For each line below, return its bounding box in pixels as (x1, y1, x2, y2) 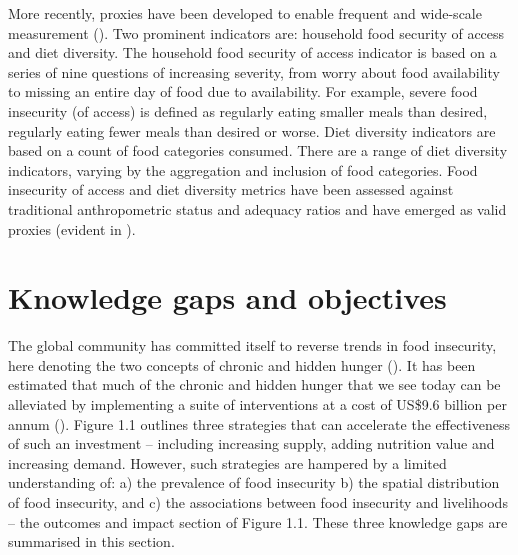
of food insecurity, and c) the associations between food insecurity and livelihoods (8, 492, 508, 512)
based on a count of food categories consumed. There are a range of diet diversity (8, 140, 508, 161)
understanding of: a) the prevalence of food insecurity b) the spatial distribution (8, 472, 500, 493)
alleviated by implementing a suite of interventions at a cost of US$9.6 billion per (8, 394, 507, 415)
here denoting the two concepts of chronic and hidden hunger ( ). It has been (8, 354, 476, 375)
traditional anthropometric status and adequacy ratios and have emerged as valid (8, 198, 507, 219)
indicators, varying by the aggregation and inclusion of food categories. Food (8, 159, 478, 180)
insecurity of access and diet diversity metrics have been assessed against (8, 179, 454, 200)
